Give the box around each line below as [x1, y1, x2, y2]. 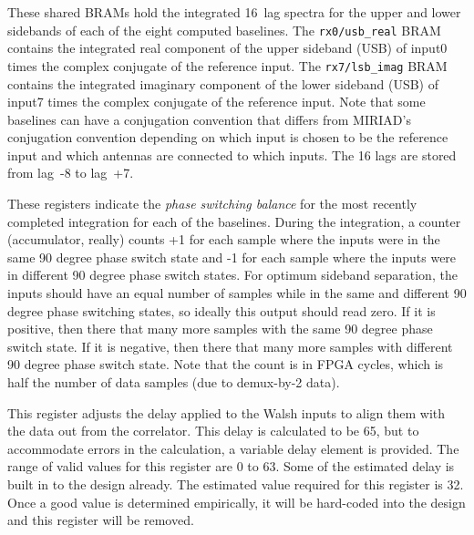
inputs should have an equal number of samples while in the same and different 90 [7, 283, 467, 303]
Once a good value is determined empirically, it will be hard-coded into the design [7, 492, 466, 511]
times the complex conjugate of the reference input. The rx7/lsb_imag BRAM [7, 56, 448, 75]
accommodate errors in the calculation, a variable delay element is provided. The [7, 438, 459, 458]
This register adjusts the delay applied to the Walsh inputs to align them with [7, 403, 446, 422]
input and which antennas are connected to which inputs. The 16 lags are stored [7, 145, 457, 164]
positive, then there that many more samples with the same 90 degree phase [7, 319, 433, 338]
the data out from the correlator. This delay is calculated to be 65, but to [7, 421, 419, 440]
